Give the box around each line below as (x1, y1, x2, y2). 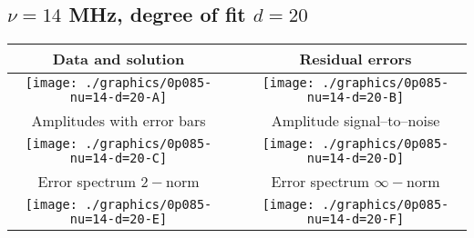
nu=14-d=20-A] (69, 90, 168, 105)
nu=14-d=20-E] (69, 212, 168, 227)
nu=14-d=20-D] (306, 151, 405, 166)
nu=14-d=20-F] (306, 212, 405, 227)
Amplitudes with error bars (31, 110, 206, 132)
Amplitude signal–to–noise (271, 110, 440, 132)
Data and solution (52, 48, 185, 70)
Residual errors (299, 48, 412, 70)
